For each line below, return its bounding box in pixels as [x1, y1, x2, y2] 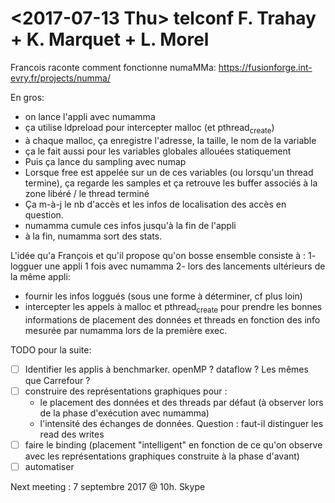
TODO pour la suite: [10, 343, 92, 356]
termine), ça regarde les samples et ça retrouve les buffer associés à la [24, 177, 318, 189]
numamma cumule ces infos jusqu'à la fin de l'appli [24, 219, 237, 231]
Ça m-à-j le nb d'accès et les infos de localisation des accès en [24, 198, 287, 210]
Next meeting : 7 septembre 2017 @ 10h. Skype [10, 480, 206, 492]
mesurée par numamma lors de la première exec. [24, 324, 228, 336]
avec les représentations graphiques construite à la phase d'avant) [24, 450, 300, 462]
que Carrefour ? [24, 374, 91, 386]
